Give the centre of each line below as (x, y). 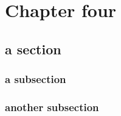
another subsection (52, 107)
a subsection (36, 79)
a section (33, 49)
